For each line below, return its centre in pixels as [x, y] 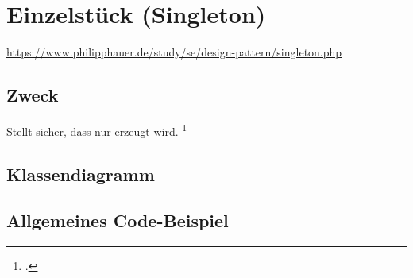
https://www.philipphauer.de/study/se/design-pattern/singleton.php [174, 52]
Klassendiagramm [81, 174]
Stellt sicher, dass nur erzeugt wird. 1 [97, 129]
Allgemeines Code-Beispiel [118, 220]
